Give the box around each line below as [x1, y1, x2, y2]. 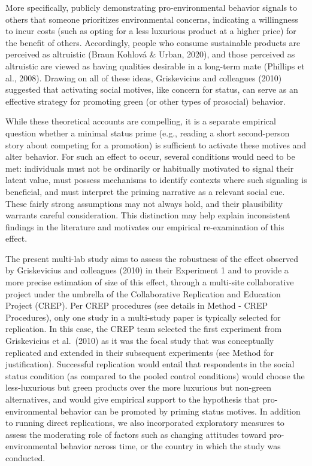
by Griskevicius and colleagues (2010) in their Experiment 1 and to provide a [5, 264, 289, 276]
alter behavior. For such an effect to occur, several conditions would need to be [5, 150, 295, 163]
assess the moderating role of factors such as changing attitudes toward [5, 428, 266, 440]
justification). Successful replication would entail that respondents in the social [5, 358, 295, 370]
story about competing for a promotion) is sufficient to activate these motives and [5, 138, 307, 151]
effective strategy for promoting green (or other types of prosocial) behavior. [5, 95, 286, 107]
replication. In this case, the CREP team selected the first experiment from [5, 322, 282, 335]
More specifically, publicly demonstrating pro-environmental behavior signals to [5, 1, 298, 13]
